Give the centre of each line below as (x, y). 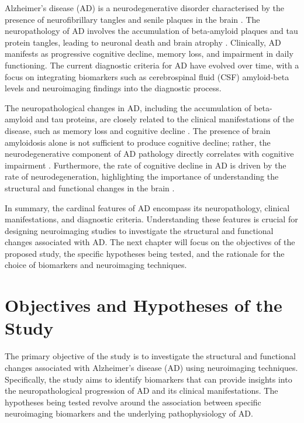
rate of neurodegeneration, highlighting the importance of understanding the (142, 176)
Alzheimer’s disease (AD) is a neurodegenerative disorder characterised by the (145, 8)
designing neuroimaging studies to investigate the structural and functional (139, 230)
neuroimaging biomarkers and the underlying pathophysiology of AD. (129, 413)
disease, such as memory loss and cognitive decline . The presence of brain (138, 130)
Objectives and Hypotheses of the (144, 305)
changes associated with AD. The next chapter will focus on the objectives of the (150, 242)
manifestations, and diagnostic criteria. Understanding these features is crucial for (151, 219)
